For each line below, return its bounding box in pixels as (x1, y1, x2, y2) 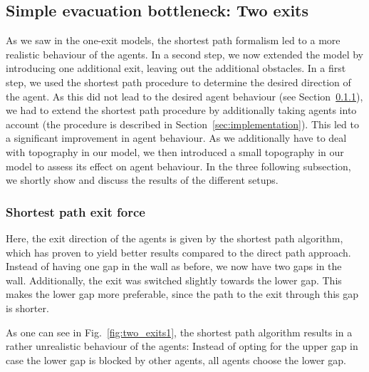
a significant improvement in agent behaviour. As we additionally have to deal (6, 130, 347, 145)
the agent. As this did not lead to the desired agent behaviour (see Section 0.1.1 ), (6, 88, 363, 103)
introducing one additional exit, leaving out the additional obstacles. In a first (6, 61, 346, 76)
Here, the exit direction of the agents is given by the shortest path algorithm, (6, 230, 343, 245)
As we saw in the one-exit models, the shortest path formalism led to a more (6, 33, 341, 48)
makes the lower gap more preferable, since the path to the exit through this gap (6, 286, 359, 301)
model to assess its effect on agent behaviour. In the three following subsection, (6, 158, 351, 173)
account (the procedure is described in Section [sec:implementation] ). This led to (6, 116, 359, 131)
